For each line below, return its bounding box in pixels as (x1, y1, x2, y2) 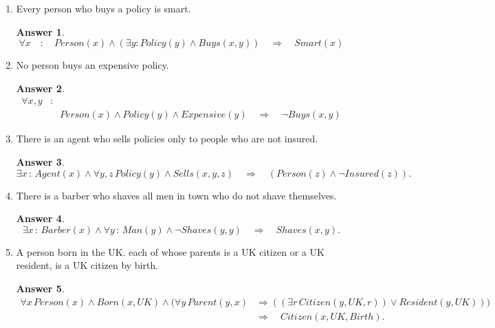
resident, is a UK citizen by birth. (16, 258, 159, 272)
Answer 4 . (16, 211, 65, 226)
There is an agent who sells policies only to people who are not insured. (16, 131, 318, 146)
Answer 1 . (16, 24, 65, 39)
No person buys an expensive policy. (16, 58, 169, 72)
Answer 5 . (16, 281, 65, 295)
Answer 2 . (16, 80, 65, 95)
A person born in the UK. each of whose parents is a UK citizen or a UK (16, 244, 324, 259)
